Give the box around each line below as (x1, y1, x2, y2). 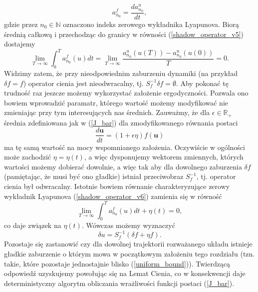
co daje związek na (4, 220, 61, 230)
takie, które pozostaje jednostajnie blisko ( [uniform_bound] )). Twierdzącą (4, 258, 231, 268)
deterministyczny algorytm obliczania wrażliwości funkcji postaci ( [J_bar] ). (4, 277, 235, 288)
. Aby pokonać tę (176, 77, 229, 88)
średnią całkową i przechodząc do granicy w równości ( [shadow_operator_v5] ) (4, 28, 244, 39)
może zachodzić (4, 151, 51, 162)
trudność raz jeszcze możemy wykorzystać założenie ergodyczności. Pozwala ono (4, 87, 249, 98)
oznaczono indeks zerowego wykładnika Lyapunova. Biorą (63, 18, 239, 29)
